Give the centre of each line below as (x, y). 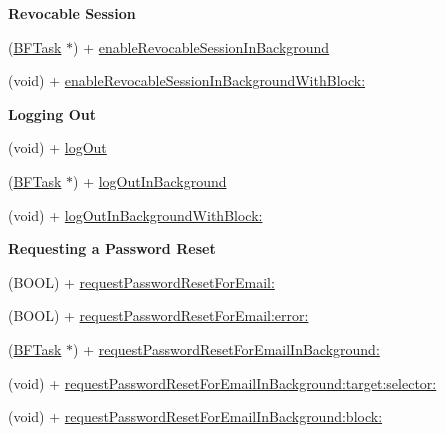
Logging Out (52, 113)
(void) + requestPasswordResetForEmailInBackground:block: (195, 416)
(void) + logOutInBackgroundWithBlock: (135, 214)
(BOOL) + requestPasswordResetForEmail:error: (158, 315)
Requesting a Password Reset (112, 248)
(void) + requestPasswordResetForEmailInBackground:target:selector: (222, 382)
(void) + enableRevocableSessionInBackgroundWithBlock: (187, 80)
